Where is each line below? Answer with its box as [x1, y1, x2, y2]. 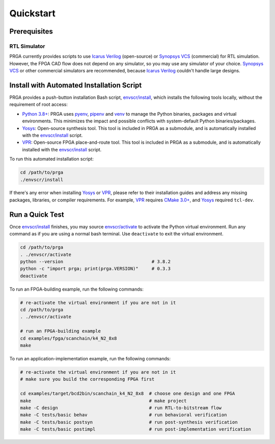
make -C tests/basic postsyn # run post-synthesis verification [20, 419, 238, 425]
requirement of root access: [9, 101, 68, 108]
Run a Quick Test [9, 210, 65, 219]
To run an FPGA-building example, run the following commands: [9, 286, 144, 292]
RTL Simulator [9, 42, 45, 49]
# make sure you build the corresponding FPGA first [20, 376, 155, 382]
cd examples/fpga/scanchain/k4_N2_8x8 [20, 335, 117, 341]
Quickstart [9, 8, 56, 19]
